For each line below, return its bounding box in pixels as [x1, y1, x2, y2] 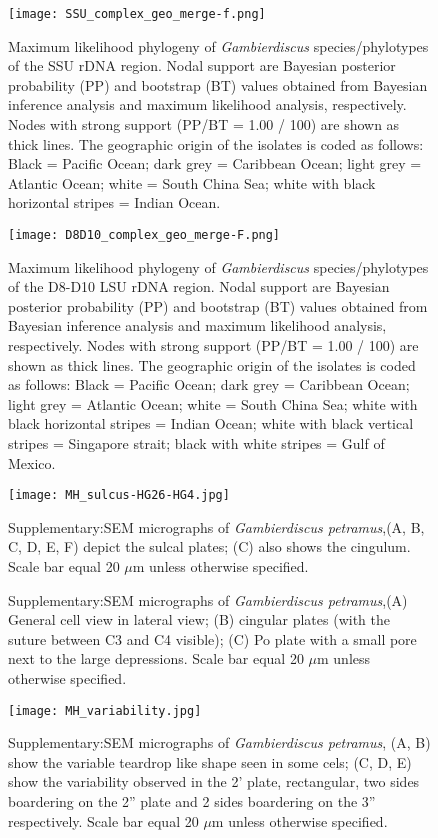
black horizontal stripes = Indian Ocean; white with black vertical [8, 413, 414, 434]
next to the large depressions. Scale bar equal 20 [8, 648, 304, 669]
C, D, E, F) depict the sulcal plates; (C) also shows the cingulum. [8, 536, 411, 557]
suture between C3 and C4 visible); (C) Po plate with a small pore [8, 628, 417, 649]
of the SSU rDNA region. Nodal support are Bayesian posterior [8, 55, 396, 76]
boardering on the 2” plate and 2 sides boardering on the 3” [8, 791, 376, 812]
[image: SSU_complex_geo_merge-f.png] [8, 7, 266, 21]
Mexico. [8, 452, 56, 473]
